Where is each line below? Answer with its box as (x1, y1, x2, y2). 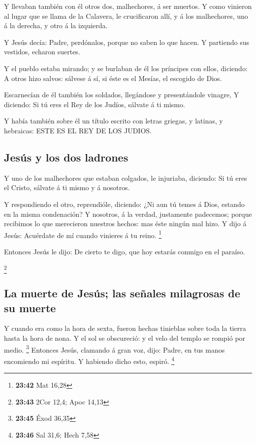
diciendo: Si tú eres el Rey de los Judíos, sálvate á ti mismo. (4, 99, 185, 109)
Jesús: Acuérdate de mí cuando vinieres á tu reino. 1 (4, 228, 162, 240)
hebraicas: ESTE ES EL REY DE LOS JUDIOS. (4, 125, 152, 135)
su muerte (4, 300, 56, 315)
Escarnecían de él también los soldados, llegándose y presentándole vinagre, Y (4, 89, 239, 100)
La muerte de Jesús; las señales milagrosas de (4, 285, 240, 301)
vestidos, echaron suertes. (4, 46, 80, 57)
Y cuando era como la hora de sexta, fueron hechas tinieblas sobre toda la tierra (4, 323, 246, 333)
